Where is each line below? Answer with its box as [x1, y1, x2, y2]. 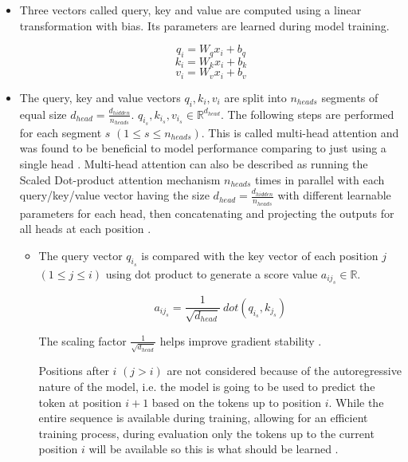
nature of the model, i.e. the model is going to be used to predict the [38, 378, 375, 395]
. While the [328, 393, 384, 410]
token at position [38, 393, 122, 410]
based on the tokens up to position [151, 393, 322, 410]
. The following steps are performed [220, 105, 394, 122]
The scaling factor [38, 332, 127, 349]
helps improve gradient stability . [159, 332, 322, 349]
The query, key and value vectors [19, 89, 181, 105]
